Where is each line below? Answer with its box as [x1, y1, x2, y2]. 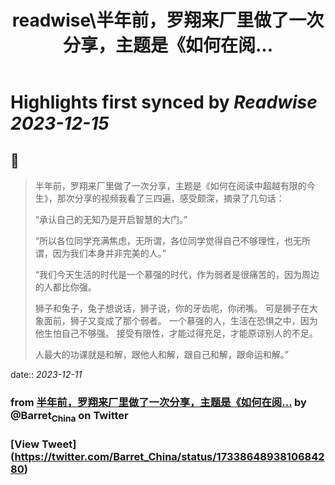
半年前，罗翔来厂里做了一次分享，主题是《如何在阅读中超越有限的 [34, 180, 307, 191]
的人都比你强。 [34, 281, 97, 293]
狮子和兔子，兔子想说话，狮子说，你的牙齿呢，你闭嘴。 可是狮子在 [34, 302, 310, 314]
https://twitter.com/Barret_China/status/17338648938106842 [14, 450, 325, 464]
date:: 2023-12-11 [10, 369, 83, 380]
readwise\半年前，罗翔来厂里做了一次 [11, 9, 325, 32]
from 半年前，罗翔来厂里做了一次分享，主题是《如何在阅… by [10, 395, 307, 409]
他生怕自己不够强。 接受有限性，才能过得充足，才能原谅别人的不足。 [34, 327, 318, 339]
